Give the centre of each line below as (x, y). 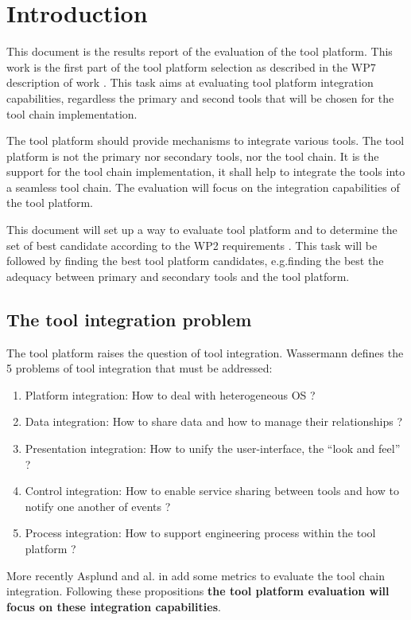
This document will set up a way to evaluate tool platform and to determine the (202, 230)
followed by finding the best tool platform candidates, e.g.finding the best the (195, 261)
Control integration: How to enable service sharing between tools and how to (212, 491)
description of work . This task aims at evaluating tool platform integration (190, 82)
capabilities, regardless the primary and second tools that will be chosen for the (200, 97)
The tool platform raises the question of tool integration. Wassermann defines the (205, 352)
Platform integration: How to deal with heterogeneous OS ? (170, 394)
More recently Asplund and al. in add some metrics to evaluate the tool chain (196, 575)
